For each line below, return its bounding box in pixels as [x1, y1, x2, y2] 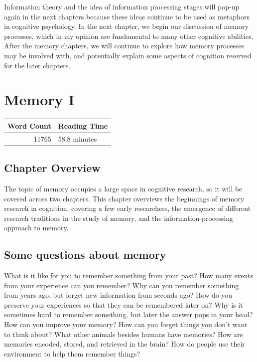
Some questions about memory [4, 247, 166, 262]
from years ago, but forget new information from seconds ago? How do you [4, 290, 233, 300]
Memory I [4, 89, 75, 110]
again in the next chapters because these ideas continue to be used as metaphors [4, 11, 250, 21]
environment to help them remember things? [4, 348, 140, 359]
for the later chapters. [4, 60, 71, 70]
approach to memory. [4, 222, 69, 233]
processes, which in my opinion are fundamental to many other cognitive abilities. [4, 30, 254, 41]
